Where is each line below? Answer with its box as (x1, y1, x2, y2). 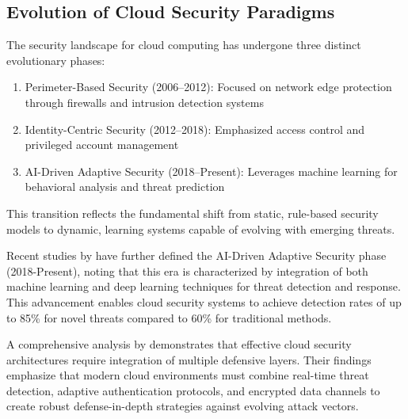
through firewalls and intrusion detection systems (25, 93, 264, 110)
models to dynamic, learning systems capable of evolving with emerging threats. (6, 220, 395, 237)
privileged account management (25, 136, 179, 153)
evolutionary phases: (6, 51, 105, 68)
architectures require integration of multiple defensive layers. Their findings (6, 351, 372, 368)
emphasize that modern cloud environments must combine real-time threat (6, 367, 369, 383)
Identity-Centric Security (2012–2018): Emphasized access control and (25, 120, 365, 137)
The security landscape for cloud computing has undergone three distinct (6, 36, 361, 53)
